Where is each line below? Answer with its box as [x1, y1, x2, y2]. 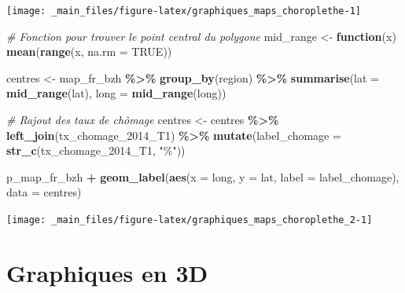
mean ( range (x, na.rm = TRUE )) [6, 43, 172, 60]
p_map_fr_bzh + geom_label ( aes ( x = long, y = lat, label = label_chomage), [6, 168, 399, 185]
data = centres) [6, 184, 82, 200]
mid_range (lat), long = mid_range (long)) [6, 85, 226, 101]
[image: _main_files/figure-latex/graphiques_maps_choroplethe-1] [6, 5, 362, 16]
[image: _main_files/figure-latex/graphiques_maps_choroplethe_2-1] [6, 214, 373, 225]
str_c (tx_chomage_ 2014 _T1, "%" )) [6, 142, 186, 159]
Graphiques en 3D [6, 256, 208, 288]
